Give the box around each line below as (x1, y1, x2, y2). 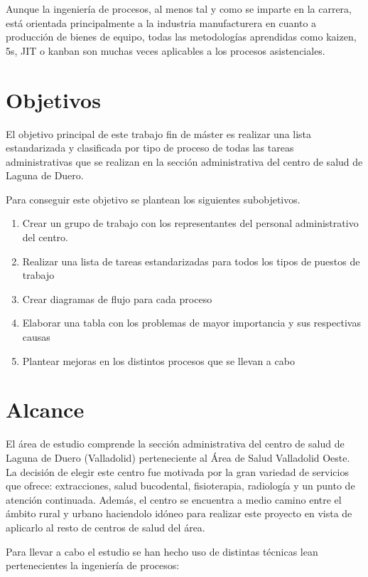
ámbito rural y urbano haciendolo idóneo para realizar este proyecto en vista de (6, 506, 352, 521)
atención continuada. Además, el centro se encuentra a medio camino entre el (6, 492, 342, 507)
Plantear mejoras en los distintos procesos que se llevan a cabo (22, 353, 295, 368)
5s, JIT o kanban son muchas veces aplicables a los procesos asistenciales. (6, 43, 325, 58)
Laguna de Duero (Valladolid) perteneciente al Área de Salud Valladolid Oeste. (6, 450, 350, 465)
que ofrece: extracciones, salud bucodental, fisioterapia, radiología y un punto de (6, 478, 355, 493)
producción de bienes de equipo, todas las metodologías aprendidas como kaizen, (6, 29, 357, 44)
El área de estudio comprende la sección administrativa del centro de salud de (6, 436, 345, 451)
